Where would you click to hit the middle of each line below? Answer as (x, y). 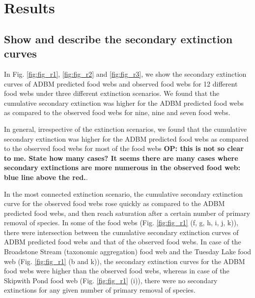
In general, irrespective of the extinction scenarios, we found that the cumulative (125, 129)
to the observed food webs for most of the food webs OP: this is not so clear (124, 148)
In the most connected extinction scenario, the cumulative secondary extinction (124, 194)
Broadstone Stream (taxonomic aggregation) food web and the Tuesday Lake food (128, 252)
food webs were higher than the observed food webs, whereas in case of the (117, 271)
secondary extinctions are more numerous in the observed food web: (122, 167)
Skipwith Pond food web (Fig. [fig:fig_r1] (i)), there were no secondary (111, 280)
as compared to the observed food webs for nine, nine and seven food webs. (117, 112)
